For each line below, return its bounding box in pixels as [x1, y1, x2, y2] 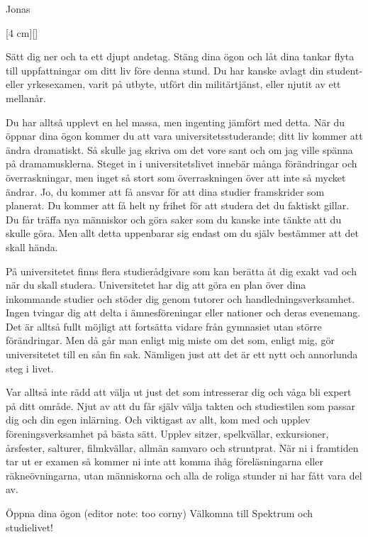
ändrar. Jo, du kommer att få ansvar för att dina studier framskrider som [6, 184, 325, 199]
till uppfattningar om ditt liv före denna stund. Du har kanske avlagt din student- [6, 62, 363, 77]
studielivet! [6, 519, 53, 534]
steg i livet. [6, 360, 54, 375]
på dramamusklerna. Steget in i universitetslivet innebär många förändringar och [6, 156, 357, 171]
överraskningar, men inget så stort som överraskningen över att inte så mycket [6, 170, 346, 184]
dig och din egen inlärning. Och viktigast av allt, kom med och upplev [6, 412, 311, 427]
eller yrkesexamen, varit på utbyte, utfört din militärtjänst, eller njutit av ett [6, 77, 341, 92]
